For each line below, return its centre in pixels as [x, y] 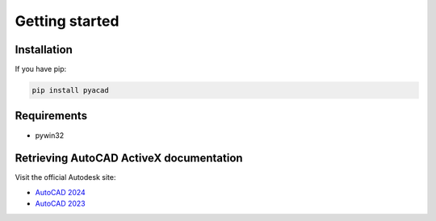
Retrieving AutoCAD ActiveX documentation [129, 158]
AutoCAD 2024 [61, 192]
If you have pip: [41, 69]
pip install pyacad [70, 90]
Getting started [67, 21]
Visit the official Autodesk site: [65, 177]
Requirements [51, 116]
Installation [44, 50]
